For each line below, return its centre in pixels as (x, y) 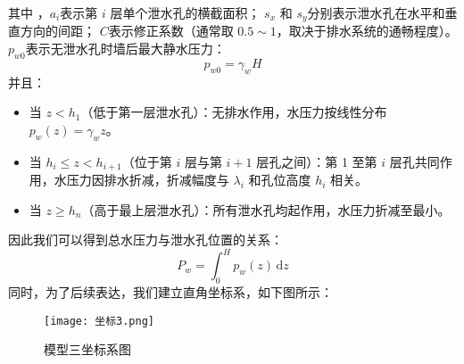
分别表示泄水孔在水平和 (376, 12)
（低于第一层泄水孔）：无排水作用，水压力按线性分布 (234, 112)
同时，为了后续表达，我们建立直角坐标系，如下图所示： (170, 292)
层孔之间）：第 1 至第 (317, 161)
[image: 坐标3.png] (99, 321)
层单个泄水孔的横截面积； (185, 12)
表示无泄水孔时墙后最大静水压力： (125, 49)
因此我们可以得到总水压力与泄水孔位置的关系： (145, 240)
